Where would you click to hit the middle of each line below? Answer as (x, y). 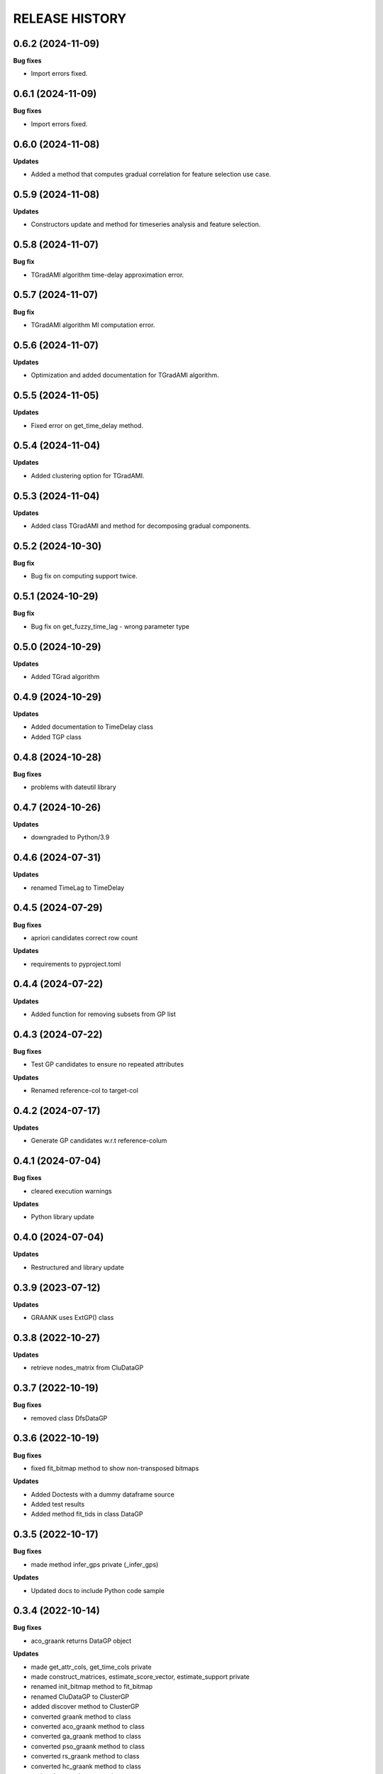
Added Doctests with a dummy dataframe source (103, 1494)
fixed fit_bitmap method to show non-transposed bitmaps (115, 1468)
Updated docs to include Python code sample (98, 1590)
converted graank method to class (81, 1717)
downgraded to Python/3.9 (70, 837)
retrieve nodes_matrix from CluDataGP (87, 1368)
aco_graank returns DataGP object (81, 1641)
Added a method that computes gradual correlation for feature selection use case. (151, 175)
